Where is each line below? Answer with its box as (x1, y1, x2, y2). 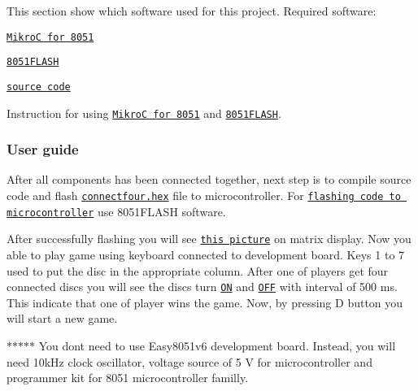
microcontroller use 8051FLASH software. (7, 202, 226, 219)
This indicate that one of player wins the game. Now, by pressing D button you (7, 293, 403, 311)
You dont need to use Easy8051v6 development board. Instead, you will (38, 337, 396, 354)
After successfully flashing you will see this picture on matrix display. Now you (7, 230, 411, 247)
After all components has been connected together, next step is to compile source (7, 171, 411, 188)
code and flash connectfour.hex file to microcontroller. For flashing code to (7, 187, 401, 204)
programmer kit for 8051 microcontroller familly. (7, 369, 249, 386)
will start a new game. (7, 310, 118, 327)
